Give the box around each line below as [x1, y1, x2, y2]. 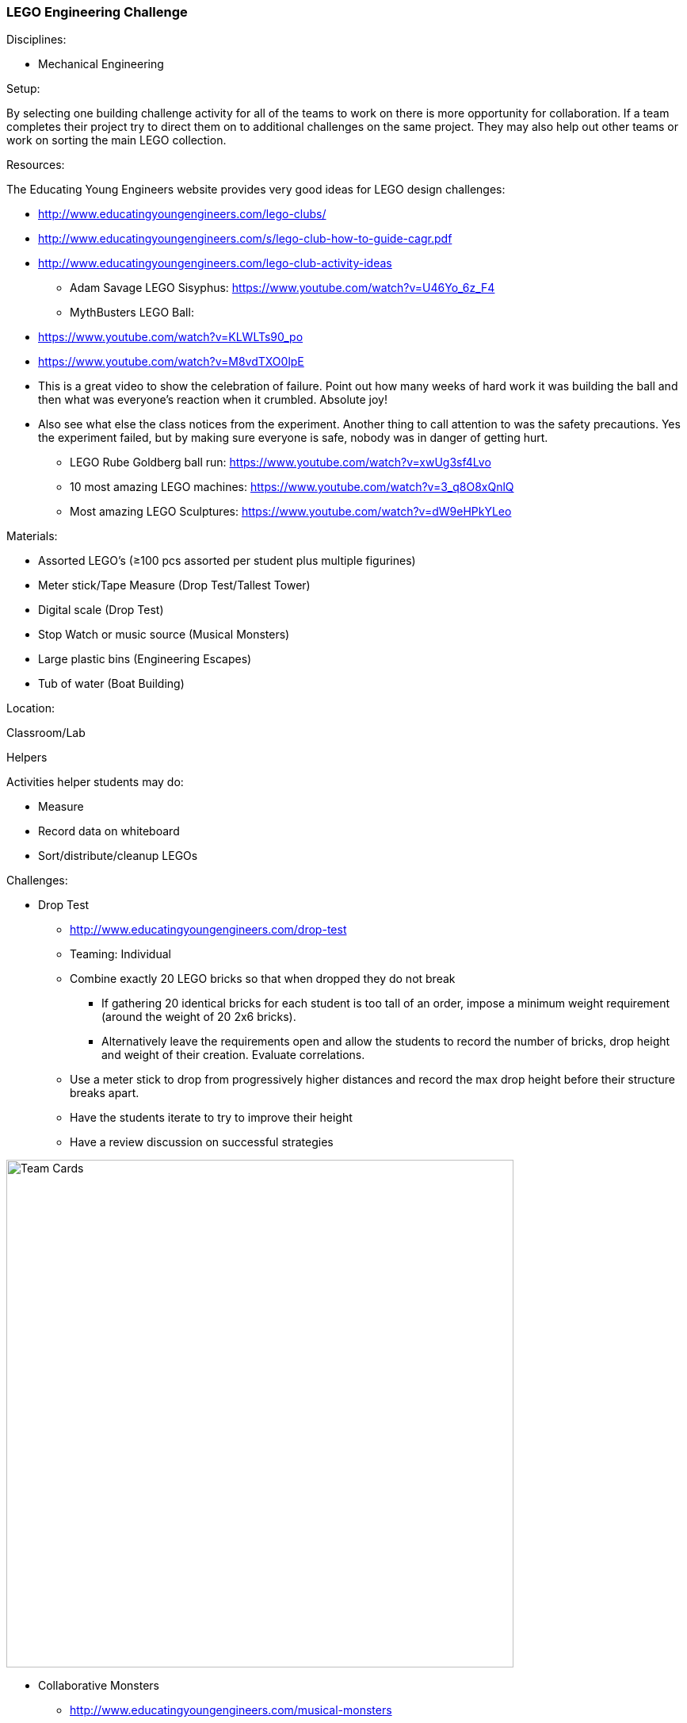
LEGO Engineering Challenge [6, 4, 188, 20]
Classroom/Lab [6, 726, 86, 740]
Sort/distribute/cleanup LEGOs [38, 849, 198, 863]
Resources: [6, 158, 65, 172]
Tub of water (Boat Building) [38, 677, 185, 691]
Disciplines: [6, 33, 67, 47]
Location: [6, 701, 55, 716]
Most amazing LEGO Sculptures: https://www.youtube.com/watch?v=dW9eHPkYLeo [70, 505, 512, 519]
